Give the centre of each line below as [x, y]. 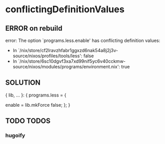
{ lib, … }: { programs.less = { [36, 95]
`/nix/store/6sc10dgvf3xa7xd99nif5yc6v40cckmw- [72, 61]
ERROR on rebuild [34, 28]
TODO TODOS [28, 121]
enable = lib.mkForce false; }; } [38, 105]
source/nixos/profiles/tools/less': [48, 56]
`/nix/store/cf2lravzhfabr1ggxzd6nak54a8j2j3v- [68, 50]
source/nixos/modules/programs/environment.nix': [66, 67]
